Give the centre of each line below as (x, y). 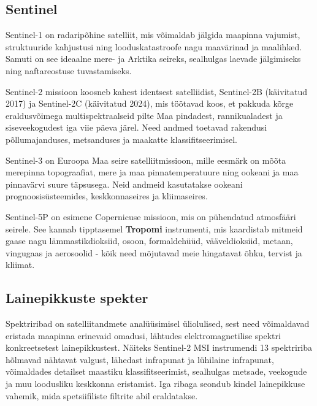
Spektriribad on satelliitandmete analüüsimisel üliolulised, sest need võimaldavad (158, 324)
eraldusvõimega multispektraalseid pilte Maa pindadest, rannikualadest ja (144, 115)
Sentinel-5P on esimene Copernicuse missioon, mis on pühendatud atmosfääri (151, 216)
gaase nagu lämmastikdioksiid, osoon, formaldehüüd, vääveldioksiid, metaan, (149, 241)
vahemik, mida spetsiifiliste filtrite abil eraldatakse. (102, 395)
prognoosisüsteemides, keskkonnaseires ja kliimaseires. (107, 196)
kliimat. (20, 265)
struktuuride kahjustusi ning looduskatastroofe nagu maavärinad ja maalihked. (154, 46)
